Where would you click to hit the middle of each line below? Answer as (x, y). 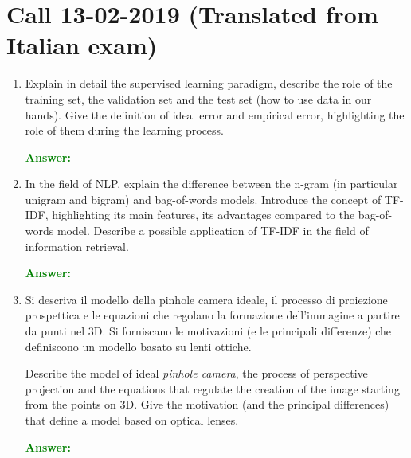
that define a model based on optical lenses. (132, 420)
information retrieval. (77, 246)
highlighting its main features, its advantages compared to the (204, 215)
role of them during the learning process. (125, 130)
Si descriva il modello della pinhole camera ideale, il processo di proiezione (206, 299)
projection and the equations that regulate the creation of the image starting (212, 388)
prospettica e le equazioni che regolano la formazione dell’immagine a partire (212, 315)
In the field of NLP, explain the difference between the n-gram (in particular (211, 184)
